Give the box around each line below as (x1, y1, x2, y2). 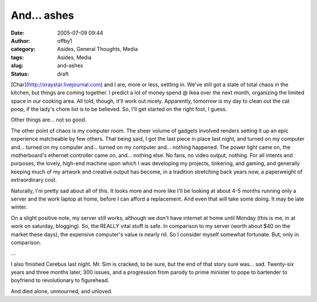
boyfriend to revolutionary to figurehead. (11, 277, 110, 284)
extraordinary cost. (11, 177, 57, 184)
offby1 (57, 37, 73, 44)
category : (11, 46, 36, 53)
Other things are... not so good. (11, 116, 87, 123)
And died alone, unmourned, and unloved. (11, 287, 113, 294)
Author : (11, 37, 31, 44)
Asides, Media (57, 53, 92, 61)
